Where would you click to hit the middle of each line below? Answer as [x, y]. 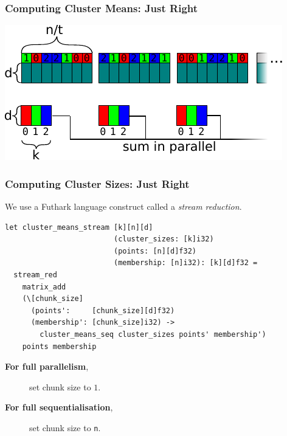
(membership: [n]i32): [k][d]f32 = [185, 263]
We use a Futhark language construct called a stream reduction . [123, 206]
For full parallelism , [47, 366]
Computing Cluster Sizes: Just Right [97, 183]
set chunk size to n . [65, 427]
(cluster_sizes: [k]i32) [164, 239]
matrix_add [44, 287]
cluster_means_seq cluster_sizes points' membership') [153, 334]
